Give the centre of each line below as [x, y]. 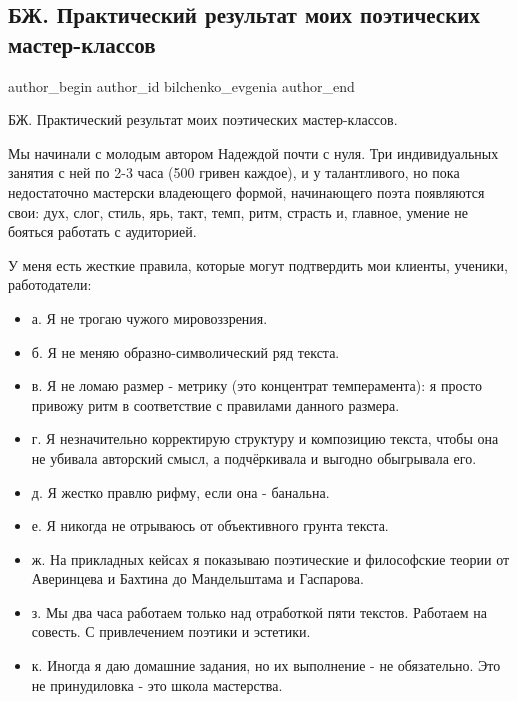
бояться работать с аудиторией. [102, 231]
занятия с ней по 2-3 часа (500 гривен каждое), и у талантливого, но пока [234, 172]
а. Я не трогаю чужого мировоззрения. [149, 317]
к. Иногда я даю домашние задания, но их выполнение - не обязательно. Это [266, 665]
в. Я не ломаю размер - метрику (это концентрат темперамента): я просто [256, 385]
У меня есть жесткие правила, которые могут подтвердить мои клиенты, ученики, [258, 264]
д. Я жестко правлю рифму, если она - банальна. [180, 491]
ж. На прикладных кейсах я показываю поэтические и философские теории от [270, 558]
